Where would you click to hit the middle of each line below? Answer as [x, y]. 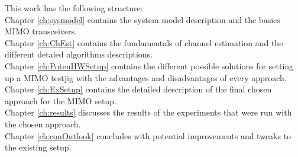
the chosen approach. [43, 124]
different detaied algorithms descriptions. [79, 54]
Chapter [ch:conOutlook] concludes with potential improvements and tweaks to [148, 135]
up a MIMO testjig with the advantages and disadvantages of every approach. [146, 77]
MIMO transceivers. [41, 31]
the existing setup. [38, 147]
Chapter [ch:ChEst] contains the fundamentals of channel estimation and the [144, 42]
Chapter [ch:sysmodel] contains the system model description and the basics [142, 19]
